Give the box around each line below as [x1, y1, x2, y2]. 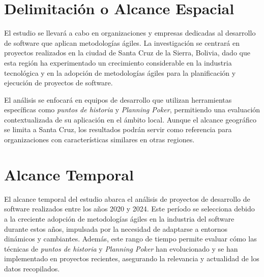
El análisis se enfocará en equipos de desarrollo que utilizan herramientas [4, 94, 232, 105]
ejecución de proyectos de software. [4, 77, 113, 88]
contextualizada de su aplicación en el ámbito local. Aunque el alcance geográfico [4, 114, 256, 125]
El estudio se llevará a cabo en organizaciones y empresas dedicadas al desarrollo [4, 27, 256, 38]
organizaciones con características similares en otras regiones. [4, 134, 195, 145]
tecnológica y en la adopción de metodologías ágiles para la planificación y [4, 67, 236, 78]
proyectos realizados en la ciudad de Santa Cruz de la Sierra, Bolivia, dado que [4, 47, 250, 58]
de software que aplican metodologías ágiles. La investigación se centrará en [4, 37, 240, 48]
